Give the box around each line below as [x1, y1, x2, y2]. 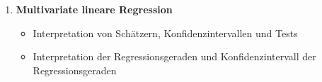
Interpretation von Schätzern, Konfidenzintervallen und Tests [33, 25, 298, 40]
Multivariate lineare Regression [16, 2, 173, 16]
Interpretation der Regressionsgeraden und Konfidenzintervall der [33, 49, 316, 64]
